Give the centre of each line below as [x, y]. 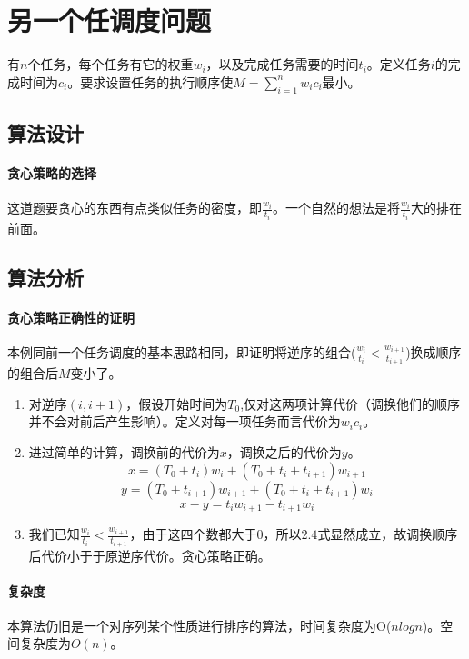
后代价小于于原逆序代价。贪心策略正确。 [150, 555]
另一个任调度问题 [110, 20]
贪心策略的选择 [52, 172]
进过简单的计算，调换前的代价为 [124, 451]
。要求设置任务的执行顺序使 [150, 81]
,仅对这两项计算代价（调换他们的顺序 [350, 403]
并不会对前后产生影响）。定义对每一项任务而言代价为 [185, 421]
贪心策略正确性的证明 [71, 317]
